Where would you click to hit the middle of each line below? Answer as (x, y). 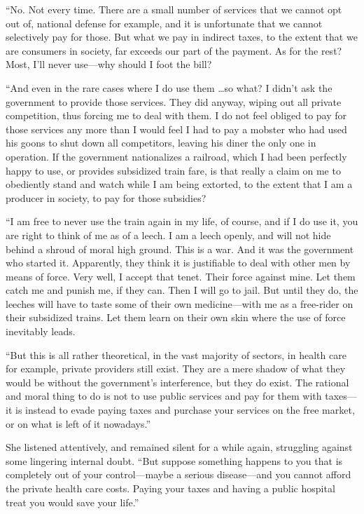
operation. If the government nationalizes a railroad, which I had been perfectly (176, 156)
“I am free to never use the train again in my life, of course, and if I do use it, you (182, 221)
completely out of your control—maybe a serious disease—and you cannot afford (178, 474)
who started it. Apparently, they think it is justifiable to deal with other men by (178, 263)
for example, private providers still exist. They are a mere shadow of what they (176, 368)
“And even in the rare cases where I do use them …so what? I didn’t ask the (169, 87)
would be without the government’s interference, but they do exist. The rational (177, 382)
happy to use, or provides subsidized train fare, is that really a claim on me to (173, 170)
